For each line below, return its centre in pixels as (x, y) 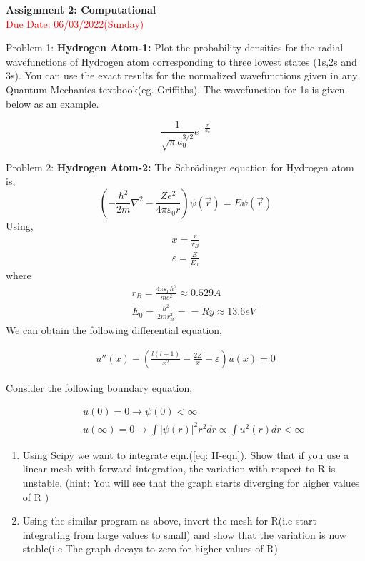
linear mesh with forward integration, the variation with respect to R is (179, 469)
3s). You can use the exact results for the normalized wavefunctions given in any (182, 75)
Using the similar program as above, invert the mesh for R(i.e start (169, 521)
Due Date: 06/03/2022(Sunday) (75, 23)
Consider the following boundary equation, (99, 387)
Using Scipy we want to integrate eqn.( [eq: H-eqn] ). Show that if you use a (186, 454)
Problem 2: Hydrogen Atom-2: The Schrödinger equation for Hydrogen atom (180, 167)
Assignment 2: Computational (81, 9)
